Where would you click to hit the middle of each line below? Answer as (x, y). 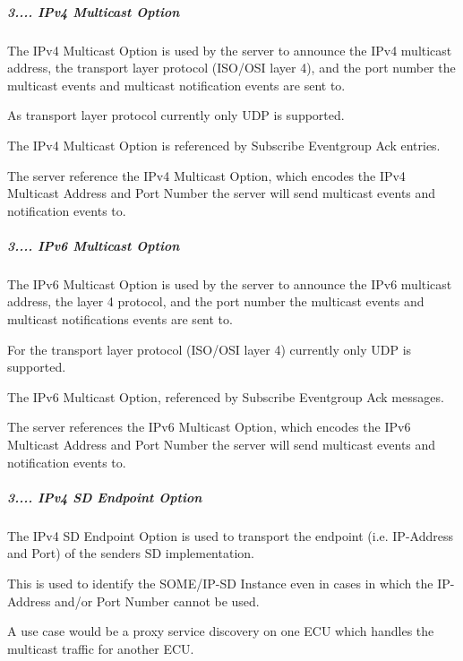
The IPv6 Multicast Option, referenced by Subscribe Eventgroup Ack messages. (226, 396)
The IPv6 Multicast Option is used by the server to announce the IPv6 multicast (230, 283)
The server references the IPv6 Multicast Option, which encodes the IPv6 (209, 427)
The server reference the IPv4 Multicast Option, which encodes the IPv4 (206, 175)
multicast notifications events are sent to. (120, 319)
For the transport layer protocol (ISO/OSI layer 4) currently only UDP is (210, 349)
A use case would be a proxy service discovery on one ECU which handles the (221, 631)
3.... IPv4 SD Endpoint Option (105, 497)
